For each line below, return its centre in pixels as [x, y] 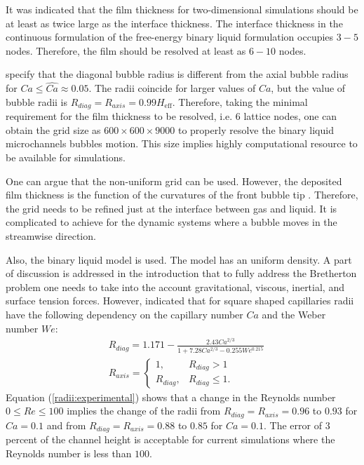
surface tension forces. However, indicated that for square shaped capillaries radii [180, 301]
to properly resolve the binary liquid [256, 129]
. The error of [293, 425]
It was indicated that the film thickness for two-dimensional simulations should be [182, 9]
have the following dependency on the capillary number [124, 314]
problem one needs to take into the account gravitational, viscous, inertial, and [175, 287]
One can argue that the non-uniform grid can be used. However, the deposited [174, 181]
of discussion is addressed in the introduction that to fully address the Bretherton [181, 273]
